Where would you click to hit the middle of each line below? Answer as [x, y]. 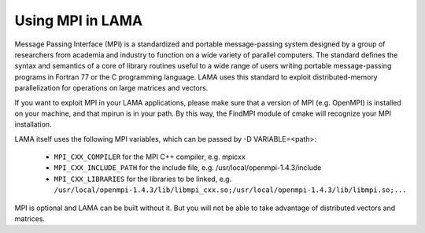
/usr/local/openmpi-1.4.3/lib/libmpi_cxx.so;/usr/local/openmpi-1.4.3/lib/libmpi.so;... [230, 190]
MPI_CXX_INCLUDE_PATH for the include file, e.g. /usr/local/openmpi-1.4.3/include [188, 168]
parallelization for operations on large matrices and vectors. [111, 88]
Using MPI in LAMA [79, 20]
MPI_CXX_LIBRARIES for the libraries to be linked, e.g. [143, 179]
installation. [33, 124]
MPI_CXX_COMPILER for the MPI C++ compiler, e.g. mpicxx [150, 157]
